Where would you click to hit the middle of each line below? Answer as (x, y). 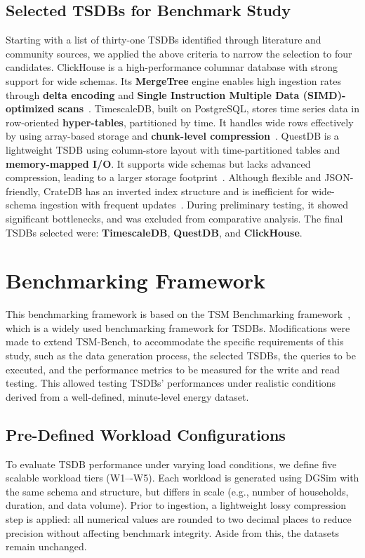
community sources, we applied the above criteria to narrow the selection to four (179, 53)
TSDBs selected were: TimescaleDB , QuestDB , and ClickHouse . (154, 232)
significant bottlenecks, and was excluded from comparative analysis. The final (174, 218)
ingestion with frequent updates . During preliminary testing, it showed (194, 205)
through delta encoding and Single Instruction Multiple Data (153, 94)
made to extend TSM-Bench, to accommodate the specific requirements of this (175, 341)
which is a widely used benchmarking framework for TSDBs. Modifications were (178, 327)
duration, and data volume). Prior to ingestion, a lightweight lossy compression (176, 505)
